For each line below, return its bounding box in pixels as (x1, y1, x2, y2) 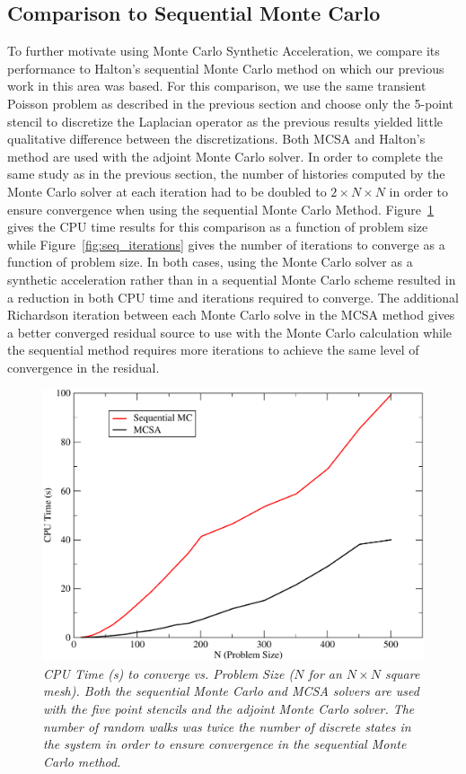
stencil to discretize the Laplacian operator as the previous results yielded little (7, 111, 444, 130)
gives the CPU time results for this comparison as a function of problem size (7, 217, 428, 236)
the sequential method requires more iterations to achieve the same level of (7, 340, 419, 359)
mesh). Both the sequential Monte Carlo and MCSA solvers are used (43, 682, 419, 700)
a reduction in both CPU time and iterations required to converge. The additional (7, 287, 459, 306)
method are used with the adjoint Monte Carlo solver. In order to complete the (7, 146, 443, 165)
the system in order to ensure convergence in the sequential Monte (43, 734, 407, 753)
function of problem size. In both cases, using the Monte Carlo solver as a (7, 252, 413, 271)
